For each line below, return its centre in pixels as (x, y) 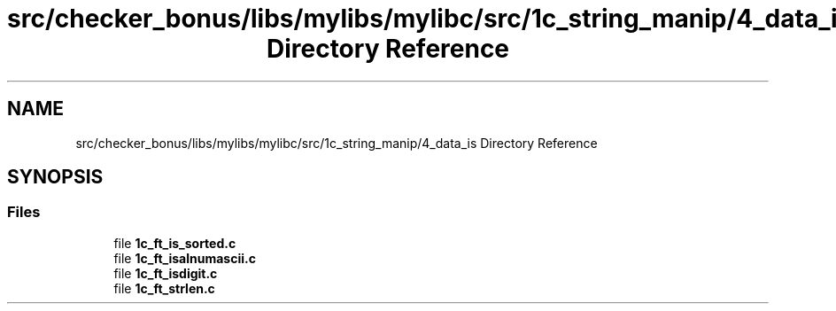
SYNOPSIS (55, 177)
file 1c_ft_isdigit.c (166, 273)
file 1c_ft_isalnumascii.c (185, 258)
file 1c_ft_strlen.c (164, 288)
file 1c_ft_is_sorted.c (175, 243)
